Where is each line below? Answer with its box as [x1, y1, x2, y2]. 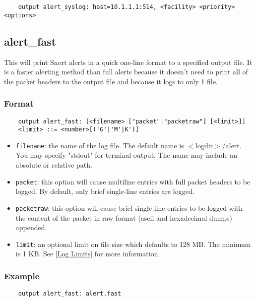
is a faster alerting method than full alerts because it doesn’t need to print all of [4, 66, 248, 77]
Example [4, 269, 40, 282]
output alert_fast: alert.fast [18, 290, 122, 298]
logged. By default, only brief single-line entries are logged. [15, 186, 194, 196]
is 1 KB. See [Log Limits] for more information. [15, 248, 160, 259]
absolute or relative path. [15, 160, 92, 170]
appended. [15, 222, 47, 233]
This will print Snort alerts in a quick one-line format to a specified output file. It [4, 57, 253, 67]
